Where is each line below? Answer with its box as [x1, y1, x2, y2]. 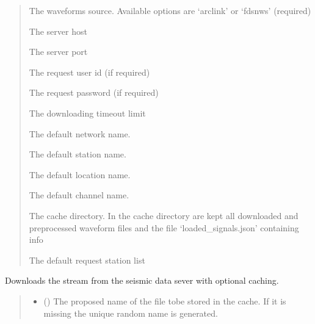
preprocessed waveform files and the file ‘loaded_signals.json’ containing [29, 221, 299, 234]
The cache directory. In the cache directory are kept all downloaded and [29, 209, 299, 221]
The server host [29, 24, 87, 37]
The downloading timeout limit [29, 106, 146, 119]
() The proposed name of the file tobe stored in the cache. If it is [43, 294, 286, 307]
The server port [29, 45, 88, 58]
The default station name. [29, 148, 126, 160]
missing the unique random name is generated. [43, 306, 218, 319]
